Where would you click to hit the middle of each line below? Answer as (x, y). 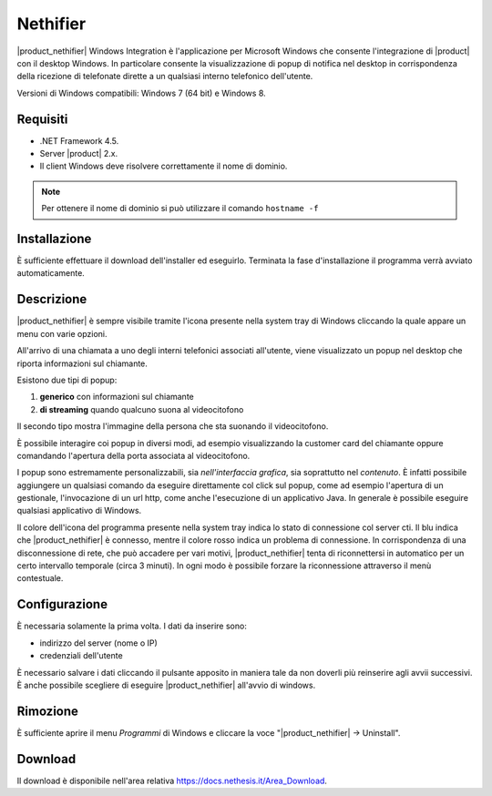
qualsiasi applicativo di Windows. (79, 511)
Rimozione (48, 711)
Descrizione (52, 299)
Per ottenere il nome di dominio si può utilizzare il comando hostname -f (180, 209)
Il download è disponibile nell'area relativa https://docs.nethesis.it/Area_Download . (172, 781)
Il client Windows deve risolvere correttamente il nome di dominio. (164, 166)
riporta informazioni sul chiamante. (82, 363)
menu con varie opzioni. (62, 333)
